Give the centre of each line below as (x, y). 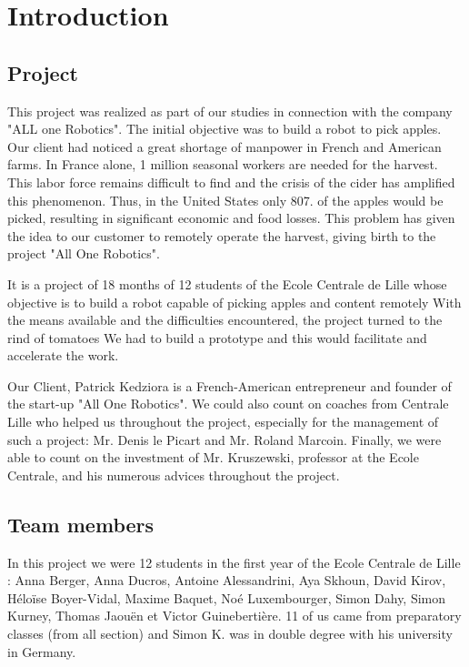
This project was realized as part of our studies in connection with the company (230, 111)
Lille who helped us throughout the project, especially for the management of (223, 422)
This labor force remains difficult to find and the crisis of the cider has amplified (231, 182)
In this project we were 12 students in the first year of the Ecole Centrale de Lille (234, 562)
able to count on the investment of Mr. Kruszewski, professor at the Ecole (213, 457)
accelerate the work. (63, 355)
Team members (81, 524)
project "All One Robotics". (84, 253)
